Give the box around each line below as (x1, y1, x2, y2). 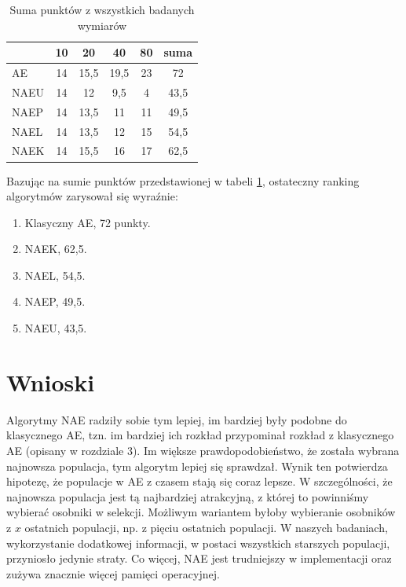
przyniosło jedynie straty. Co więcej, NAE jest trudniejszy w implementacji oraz (6, 550, 392, 567)
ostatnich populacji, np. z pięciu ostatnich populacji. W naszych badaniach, (24, 519, 388, 535)
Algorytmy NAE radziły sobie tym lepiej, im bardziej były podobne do (6, 411, 347, 427)
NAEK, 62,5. (24, 240, 87, 257)
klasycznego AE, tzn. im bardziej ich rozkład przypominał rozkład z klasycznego (6, 427, 394, 443)
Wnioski (6, 365, 95, 398)
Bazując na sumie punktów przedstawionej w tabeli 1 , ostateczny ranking (6, 172, 360, 189)
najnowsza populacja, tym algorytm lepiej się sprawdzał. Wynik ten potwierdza (6, 457, 388, 474)
